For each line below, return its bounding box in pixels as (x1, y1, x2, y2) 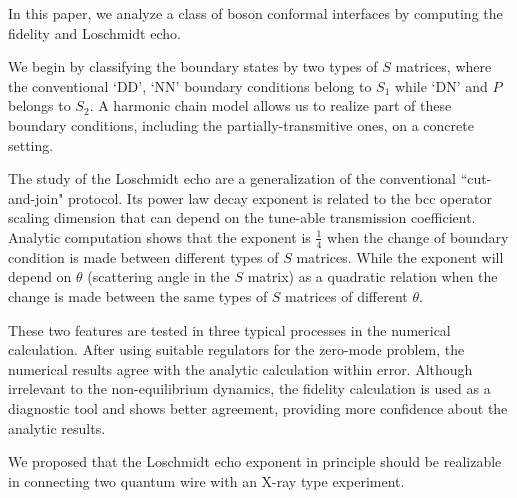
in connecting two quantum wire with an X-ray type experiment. (8, 470, 405, 491)
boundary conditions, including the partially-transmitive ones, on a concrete (8, 114, 474, 135)
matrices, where (395, 56, 492, 77)
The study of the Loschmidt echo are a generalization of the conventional (8, 168, 457, 189)
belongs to (8, 95, 71, 116)
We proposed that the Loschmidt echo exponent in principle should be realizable (8, 451, 502, 472)
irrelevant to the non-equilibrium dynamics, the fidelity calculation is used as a (8, 378, 491, 399)
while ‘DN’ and (395, 75, 488, 96)
